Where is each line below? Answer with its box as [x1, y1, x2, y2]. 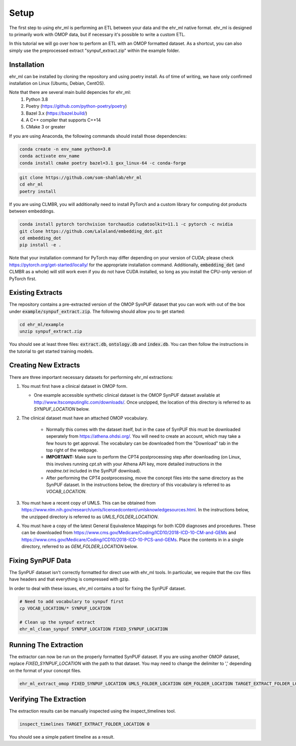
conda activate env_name [19, 153, 80, 159]
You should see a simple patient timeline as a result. [9, 734, 114, 740]
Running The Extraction [9, 640, 83, 649]
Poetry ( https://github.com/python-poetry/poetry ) [26, 103, 127, 109]
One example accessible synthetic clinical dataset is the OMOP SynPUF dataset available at [34, 392, 221, 398]
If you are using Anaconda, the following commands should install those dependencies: [9, 133, 187, 139]
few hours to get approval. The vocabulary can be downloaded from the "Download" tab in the [46, 440, 239, 446]
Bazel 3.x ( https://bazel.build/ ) [26, 110, 87, 116]
